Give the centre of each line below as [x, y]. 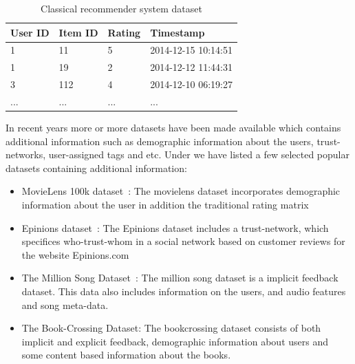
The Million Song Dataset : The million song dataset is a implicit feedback [180, 278]
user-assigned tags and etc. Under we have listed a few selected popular [199, 154]
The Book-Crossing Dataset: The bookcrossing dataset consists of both [171, 328]
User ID [30, 32]
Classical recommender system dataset [121, 8]
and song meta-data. [65, 304]
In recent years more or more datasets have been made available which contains [173, 128]
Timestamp [177, 32]
